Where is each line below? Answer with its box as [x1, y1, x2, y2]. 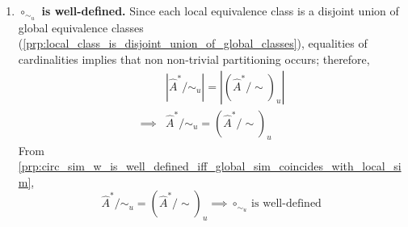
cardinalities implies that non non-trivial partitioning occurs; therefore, [18, 51, 370, 68]
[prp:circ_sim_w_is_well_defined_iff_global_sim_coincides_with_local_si [18, 158, 402, 174]
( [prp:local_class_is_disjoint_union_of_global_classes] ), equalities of [18, 35, 368, 52]
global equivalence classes [18, 19, 144, 36]
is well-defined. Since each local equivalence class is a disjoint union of [41, 2, 399, 19]
